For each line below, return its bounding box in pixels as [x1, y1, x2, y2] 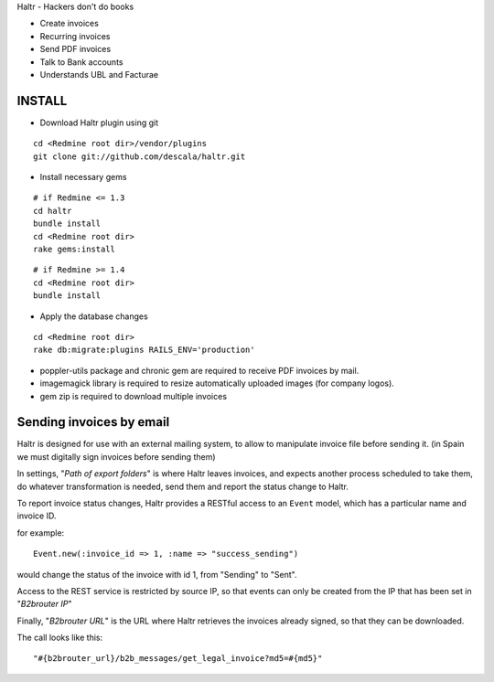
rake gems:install [33, 243, 116, 254]
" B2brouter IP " [16, 599, 72, 610]
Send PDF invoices [39, 44, 112, 55]
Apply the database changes [39, 311, 148, 322]
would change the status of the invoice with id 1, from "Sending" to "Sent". [16, 569, 297, 580]
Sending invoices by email [16, 414, 170, 430]
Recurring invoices [39, 30, 111, 41]
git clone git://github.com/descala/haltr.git [33, 151, 246, 162]
